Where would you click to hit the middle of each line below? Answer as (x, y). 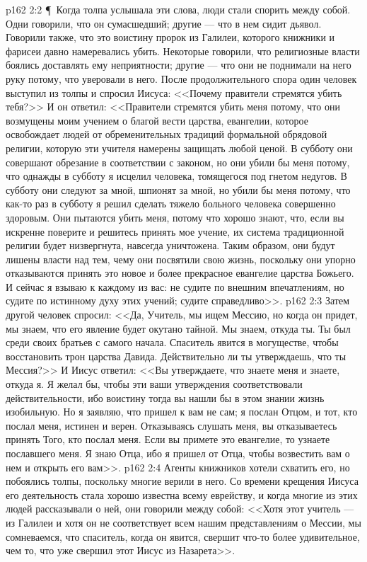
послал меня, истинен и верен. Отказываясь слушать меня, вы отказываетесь (171, 425)
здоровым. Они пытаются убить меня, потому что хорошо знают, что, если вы (175, 217)
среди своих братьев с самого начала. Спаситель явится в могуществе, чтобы (172, 342)
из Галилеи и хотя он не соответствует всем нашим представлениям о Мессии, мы (183, 522)
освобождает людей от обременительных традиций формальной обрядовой (167, 134)
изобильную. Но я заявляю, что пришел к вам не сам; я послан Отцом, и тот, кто (182, 412)
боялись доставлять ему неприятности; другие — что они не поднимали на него (179, 65)
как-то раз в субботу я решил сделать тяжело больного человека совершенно (171, 203)
